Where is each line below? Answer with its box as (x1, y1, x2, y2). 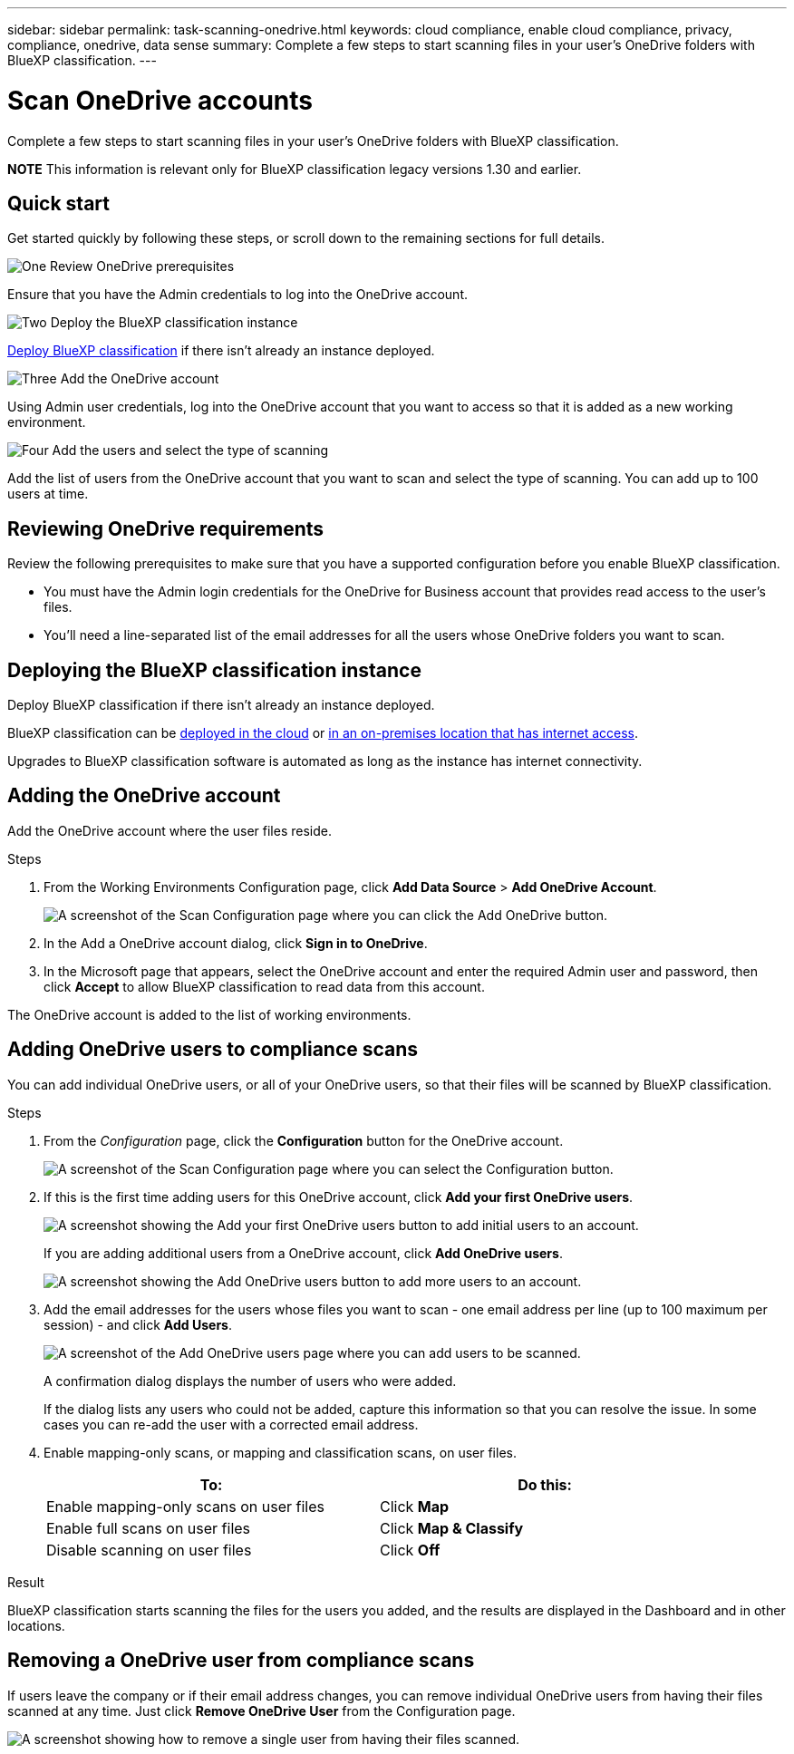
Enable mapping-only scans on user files (46, 1497, 325, 1516)
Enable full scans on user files (46, 1518, 251, 1537)
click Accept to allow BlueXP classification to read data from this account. (44, 978, 485, 994)
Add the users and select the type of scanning (52, 442, 329, 459)
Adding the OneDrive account (7, 784, 281, 808)
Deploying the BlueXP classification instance (7, 658, 421, 682)
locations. (7, 1617, 65, 1633)
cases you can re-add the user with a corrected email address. (44, 1416, 419, 1432)
